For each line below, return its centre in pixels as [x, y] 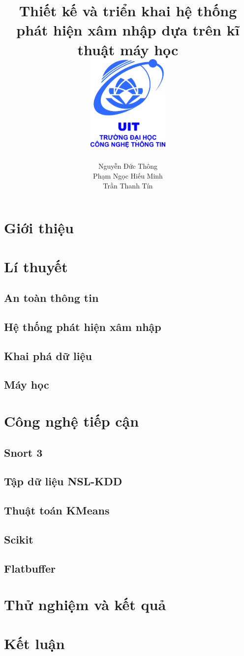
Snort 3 [23, 452]
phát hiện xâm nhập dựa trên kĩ [128, 30]
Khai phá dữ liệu [48, 355]
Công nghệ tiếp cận [72, 421]
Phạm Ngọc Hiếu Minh [128, 175]
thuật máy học [128, 49]
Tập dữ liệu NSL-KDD [63, 481]
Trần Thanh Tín [128, 185]
